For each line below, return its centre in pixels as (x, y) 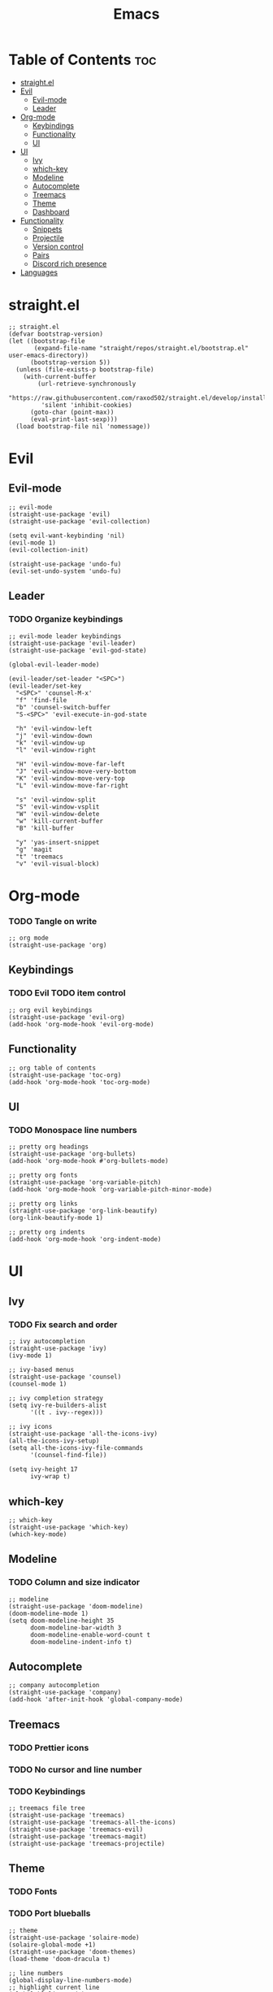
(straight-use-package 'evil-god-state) (78, 650)
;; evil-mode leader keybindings (65, 636)
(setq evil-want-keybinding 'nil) (67, 536)
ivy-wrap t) (50, 1477)
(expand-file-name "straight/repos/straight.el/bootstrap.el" (141, 348)
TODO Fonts (33, 1892)
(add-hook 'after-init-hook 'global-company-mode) (96, 1699)
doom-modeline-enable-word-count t (90, 1634)
